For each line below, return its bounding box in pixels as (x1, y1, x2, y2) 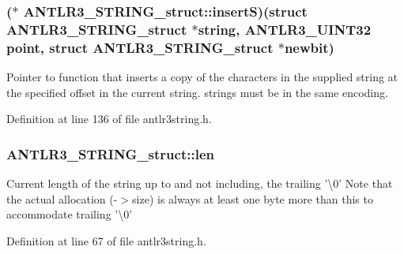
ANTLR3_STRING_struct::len (6, 144, 214, 163)
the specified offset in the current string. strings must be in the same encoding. (6, 84, 388, 100)
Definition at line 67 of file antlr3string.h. (6, 232, 206, 248)
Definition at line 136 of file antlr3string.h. (6, 110, 212, 127)
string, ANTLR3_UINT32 (198, 19, 372, 39)
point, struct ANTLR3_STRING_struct (6, 37, 274, 57)
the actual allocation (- (6, 190, 118, 207)
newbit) (284, 37, 334, 57)
